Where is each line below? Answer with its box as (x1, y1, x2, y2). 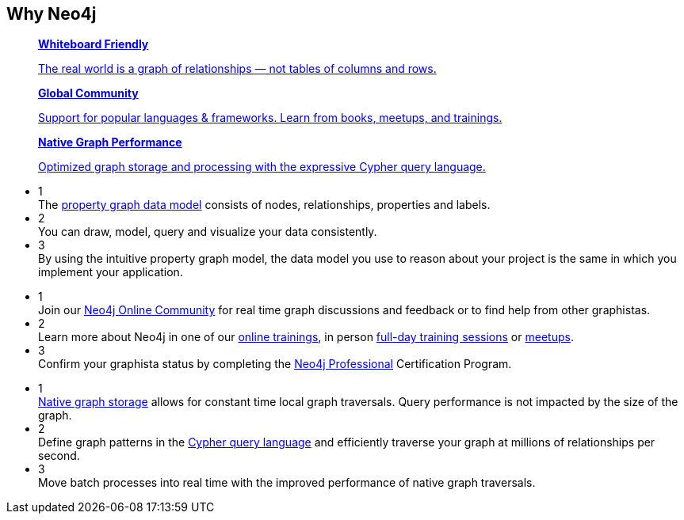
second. (38, 449, 80, 463)
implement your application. (38, 265, 183, 279)
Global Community (38, 86, 139, 101)
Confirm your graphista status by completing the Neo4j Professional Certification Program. (38, 357, 512, 371)
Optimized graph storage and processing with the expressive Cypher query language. (38, 160, 486, 174)
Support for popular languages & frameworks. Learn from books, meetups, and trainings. (38, 111, 502, 125)
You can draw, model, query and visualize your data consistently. (38, 225, 377, 239)
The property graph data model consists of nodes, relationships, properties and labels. (38, 198, 491, 212)
